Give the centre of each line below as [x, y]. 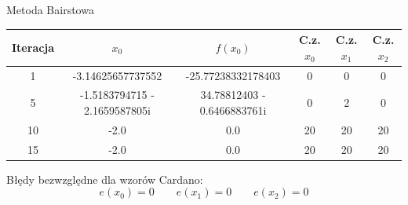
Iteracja [33, 47]
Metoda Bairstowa [50, 9]
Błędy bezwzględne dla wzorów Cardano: [105, 179]
